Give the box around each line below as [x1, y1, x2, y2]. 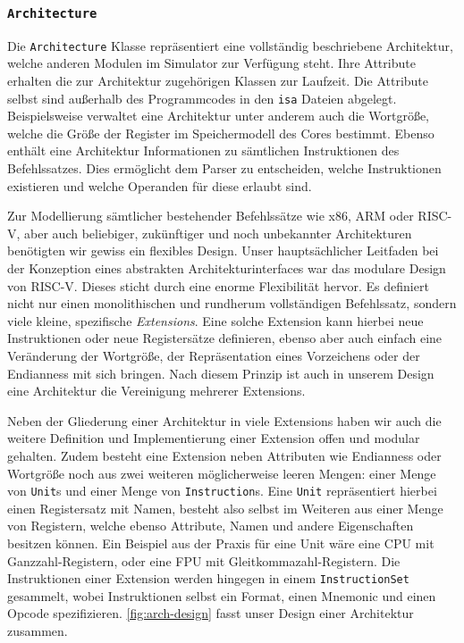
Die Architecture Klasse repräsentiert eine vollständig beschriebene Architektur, [7, 36, 453, 54]
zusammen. [7, 622, 68, 640]
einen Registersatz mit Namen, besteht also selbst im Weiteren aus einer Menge [7, 498, 443, 517]
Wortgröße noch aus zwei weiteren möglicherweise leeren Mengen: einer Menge [7, 463, 436, 482]
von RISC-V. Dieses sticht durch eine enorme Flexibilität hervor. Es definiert [7, 276, 429, 295]
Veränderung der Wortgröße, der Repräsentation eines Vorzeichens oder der [7, 347, 420, 364]
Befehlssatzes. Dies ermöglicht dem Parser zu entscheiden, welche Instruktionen [7, 159, 442, 178]
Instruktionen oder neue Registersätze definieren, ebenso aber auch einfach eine [7, 329, 443, 347]
